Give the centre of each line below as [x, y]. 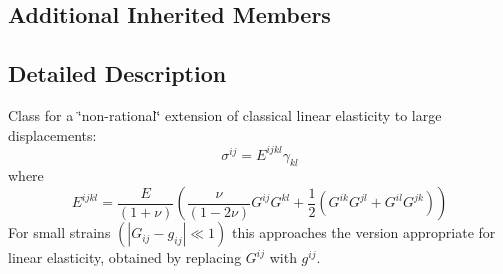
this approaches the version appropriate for [363, 232]
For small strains [59, 232]
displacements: [52, 134]
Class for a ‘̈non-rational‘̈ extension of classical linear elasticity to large [225, 114]
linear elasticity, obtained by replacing [125, 257]
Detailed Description [117, 73]
